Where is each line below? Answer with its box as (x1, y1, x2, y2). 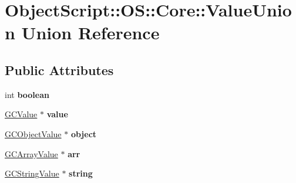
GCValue (5, 108, 38, 120)
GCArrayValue (5, 147, 58, 160)
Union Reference (21, 21, 160, 45)
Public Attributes (5, 60, 114, 79)
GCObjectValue (5, 127, 62, 140)
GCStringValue (5, 167, 59, 179)
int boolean (5, 88, 49, 100)
